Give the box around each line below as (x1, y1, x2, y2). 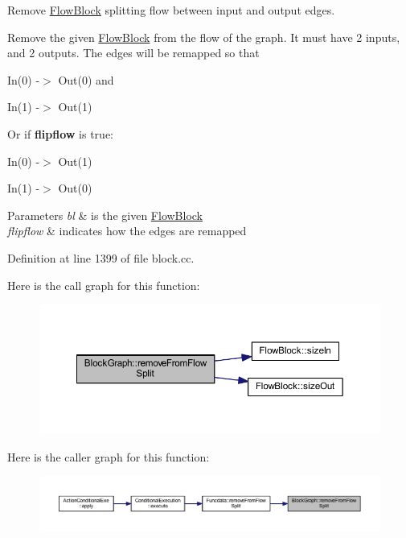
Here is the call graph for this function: (7, 276, 200, 293)
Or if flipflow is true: (7, 125, 113, 142)
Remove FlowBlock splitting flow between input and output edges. (7, 2, 335, 18)
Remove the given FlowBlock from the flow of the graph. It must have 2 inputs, (7, 28, 400, 45)
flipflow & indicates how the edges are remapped (7, 222, 247, 239)
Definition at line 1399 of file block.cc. (7, 249, 195, 266)
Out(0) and (58, 71, 114, 88)
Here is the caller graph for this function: (7, 448, 210, 465)
